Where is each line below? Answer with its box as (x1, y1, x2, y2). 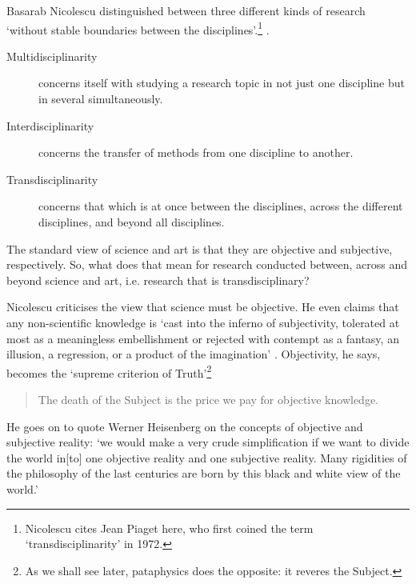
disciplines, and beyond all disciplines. (38, 214, 225, 230)
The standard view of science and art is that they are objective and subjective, (6, 240, 393, 257)
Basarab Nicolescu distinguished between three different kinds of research (6, 2, 366, 18)
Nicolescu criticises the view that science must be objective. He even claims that (6, 298, 399, 315)
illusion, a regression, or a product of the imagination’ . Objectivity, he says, (6, 346, 381, 362)
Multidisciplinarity (6, 47, 98, 64)
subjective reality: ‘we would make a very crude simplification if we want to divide (6, 434, 410, 450)
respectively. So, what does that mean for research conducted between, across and (6, 256, 408, 273)
